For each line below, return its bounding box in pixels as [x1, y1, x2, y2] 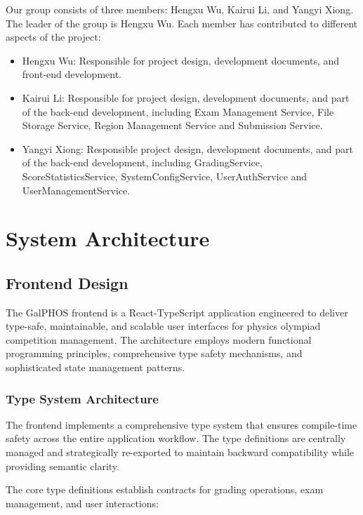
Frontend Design [6, 272, 128, 293]
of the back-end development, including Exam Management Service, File [22, 104, 334, 119]
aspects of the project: [6, 29, 101, 44]
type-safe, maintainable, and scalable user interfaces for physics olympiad [6, 319, 321, 333]
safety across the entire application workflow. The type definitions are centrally [6, 431, 346, 446]
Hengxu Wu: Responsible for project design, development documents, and [22, 53, 340, 67]
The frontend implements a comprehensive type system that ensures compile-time [6, 417, 357, 432]
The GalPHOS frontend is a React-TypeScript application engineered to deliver [6, 305, 348, 319]
